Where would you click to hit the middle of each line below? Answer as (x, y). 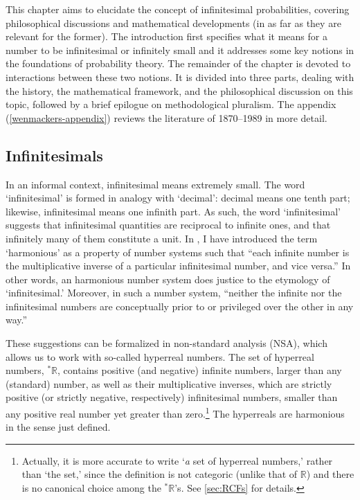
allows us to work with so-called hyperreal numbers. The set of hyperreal (160, 356)
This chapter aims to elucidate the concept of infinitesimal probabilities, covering (178, 9)
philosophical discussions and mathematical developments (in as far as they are (173, 23)
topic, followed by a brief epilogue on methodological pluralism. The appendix (171, 104)
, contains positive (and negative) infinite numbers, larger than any (200, 370)
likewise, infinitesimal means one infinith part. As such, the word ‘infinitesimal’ (173, 211)
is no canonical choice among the (91, 488)
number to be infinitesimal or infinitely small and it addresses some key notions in (180, 50)
